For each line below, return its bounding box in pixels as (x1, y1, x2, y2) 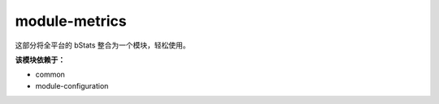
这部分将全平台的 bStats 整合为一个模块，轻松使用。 (15, 40, 190, 50)
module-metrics (15, 12, 127, 30)
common (35, 69, 65, 80)
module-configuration (35, 81, 109, 90)
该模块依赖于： (15, 55, 65, 64)
